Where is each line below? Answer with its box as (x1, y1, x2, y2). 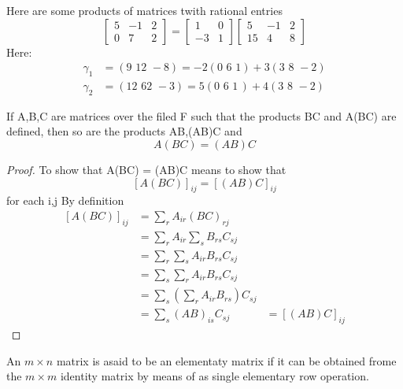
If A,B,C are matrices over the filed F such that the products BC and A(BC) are (6, 107, 397, 124)
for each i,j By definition (6, 192, 124, 209)
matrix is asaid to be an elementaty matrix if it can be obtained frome (56, 352, 397, 369)
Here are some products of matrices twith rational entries (6, 2, 283, 18)
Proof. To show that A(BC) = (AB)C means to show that (6, 161, 287, 178)
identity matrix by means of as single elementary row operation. (60, 368, 369, 384)
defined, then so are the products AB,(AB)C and (6, 123, 242, 139)
